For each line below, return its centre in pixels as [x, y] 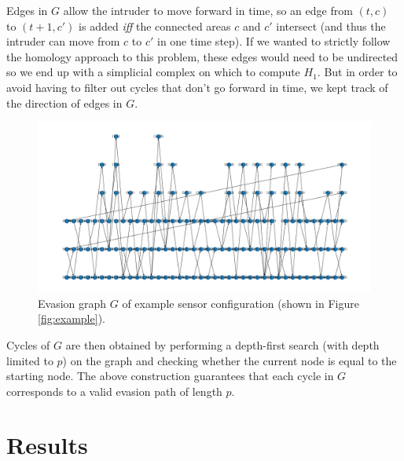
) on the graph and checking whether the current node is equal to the [230, 360]
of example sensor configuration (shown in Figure [241, 303]
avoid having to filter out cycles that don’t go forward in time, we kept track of [197, 87]
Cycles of [28, 344]
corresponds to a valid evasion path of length [114, 391]
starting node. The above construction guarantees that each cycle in [170, 376]
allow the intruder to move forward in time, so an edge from [208, 10]
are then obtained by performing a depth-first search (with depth [222, 344]
